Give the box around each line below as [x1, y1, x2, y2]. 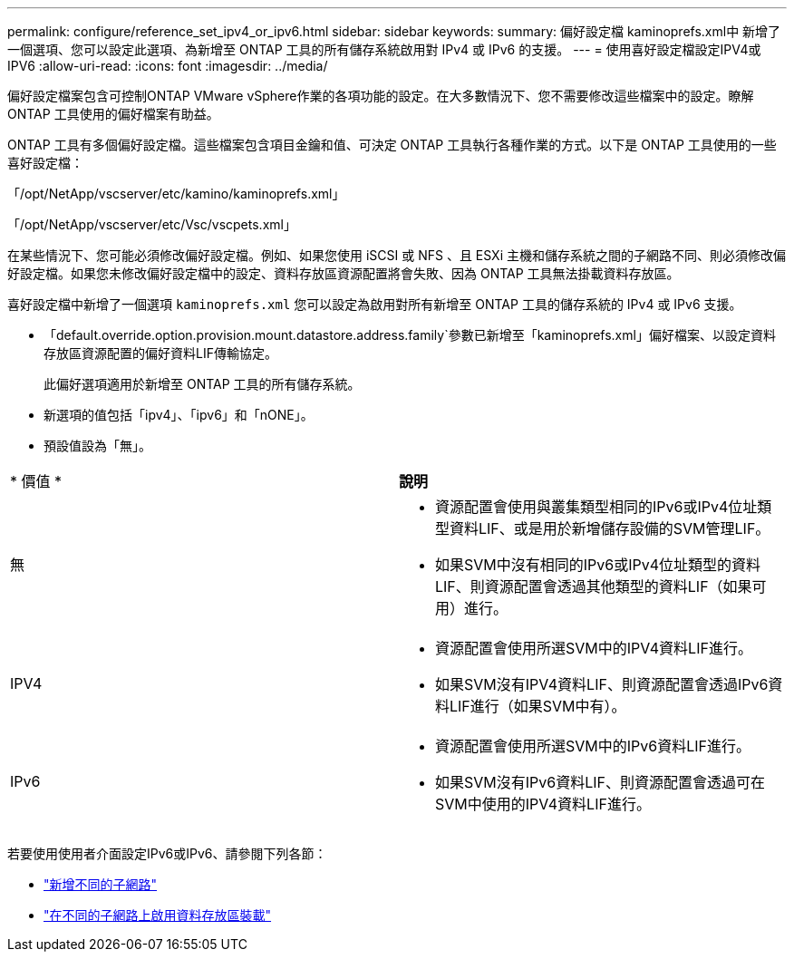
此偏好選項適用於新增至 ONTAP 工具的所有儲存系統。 [44, 376, 361, 392]
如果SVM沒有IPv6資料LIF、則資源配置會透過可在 [435, 773, 765, 791]
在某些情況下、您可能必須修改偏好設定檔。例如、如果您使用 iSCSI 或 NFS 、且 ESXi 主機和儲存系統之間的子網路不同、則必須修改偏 [7, 247, 786, 263]
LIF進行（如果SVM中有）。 [450, 697, 626, 715]
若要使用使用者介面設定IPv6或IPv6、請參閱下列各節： [7, 846, 327, 861]
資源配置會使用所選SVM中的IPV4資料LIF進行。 [435, 639, 752, 657]
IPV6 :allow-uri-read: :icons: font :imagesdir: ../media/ [7, 58, 328, 73]
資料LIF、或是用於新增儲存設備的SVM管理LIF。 [450, 519, 770, 538]
